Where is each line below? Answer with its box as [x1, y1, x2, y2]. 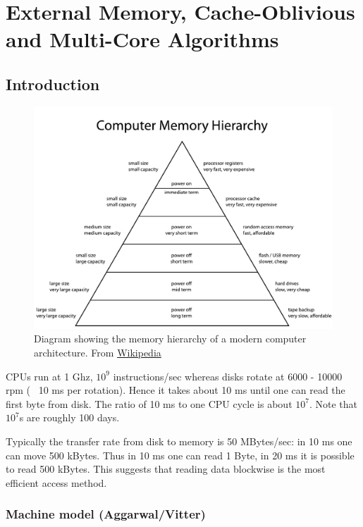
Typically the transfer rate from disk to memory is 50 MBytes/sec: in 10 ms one [6, 434, 352, 449]
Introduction [6, 73, 100, 94]
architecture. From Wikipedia [34, 345, 161, 360]
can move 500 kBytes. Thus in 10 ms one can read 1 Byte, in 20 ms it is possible [6, 447, 355, 462]
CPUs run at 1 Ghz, [6, 368, 93, 383]
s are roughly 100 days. [19, 410, 120, 425]
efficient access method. [6, 475, 107, 490]
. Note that [309, 396, 357, 411]
